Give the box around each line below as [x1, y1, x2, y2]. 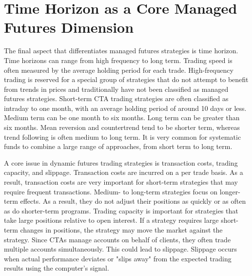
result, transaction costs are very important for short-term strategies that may [4, 177, 238, 187]
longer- [219, 186, 240, 196]
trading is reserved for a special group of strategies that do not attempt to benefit [4, 74, 249, 85]
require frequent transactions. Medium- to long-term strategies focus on [4, 186, 218, 196]
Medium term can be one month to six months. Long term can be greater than [4, 112, 240, 123]
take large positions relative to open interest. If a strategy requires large [4, 215, 219, 225]
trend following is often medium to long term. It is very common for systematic [4, 131, 241, 142]
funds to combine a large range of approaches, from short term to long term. [4, 141, 233, 151]
